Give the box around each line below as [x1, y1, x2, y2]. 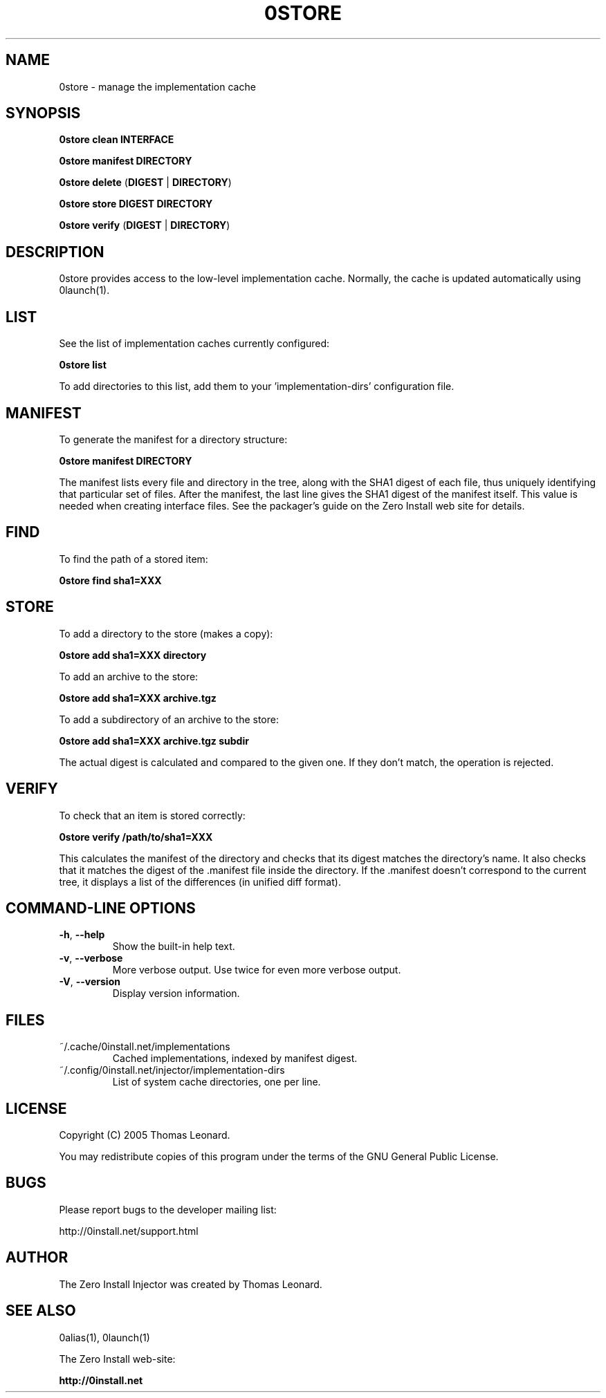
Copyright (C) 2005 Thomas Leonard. [59, 1129, 230, 1141]
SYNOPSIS [6, 104, 81, 122]
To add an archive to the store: [59, 670, 199, 682]
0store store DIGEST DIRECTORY [59, 198, 213, 210]
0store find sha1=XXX [59, 574, 162, 586]
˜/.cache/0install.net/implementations [59, 1041, 230, 1053]
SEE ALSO [6, 1302, 76, 1320]
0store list [59, 359, 107, 371]
